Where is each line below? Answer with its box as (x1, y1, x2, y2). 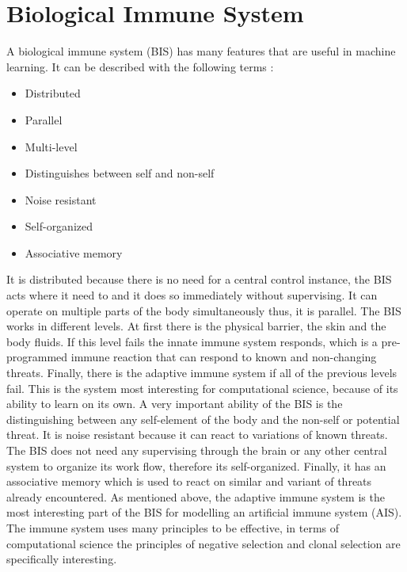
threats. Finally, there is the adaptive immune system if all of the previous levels (6, 364, 397, 381)
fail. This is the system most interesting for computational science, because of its (6, 379, 398, 396)
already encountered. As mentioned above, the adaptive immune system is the (6, 488, 385, 505)
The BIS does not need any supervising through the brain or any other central (6, 442, 387, 458)
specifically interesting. (6, 551, 117, 567)
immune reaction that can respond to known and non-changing (70, 349, 377, 365)
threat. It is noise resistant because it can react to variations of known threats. (6, 426, 388, 443)
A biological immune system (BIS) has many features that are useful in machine (6, 43, 396, 59)
